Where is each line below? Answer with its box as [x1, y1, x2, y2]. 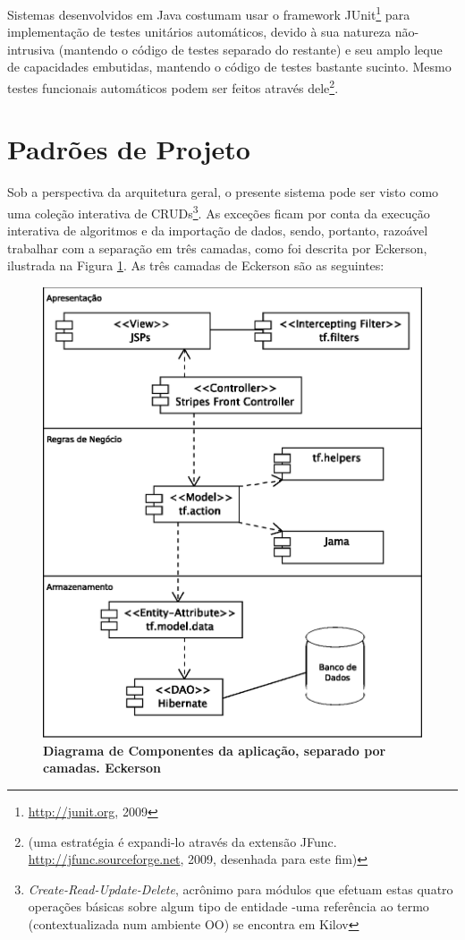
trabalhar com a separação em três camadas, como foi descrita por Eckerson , [7, 238, 427, 257]
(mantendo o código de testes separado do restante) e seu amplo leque [58, 39, 443, 58]
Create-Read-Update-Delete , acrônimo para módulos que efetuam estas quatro [28, 879, 453, 898]
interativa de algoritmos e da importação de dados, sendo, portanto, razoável [7, 221, 428, 240]
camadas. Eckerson [43, 758, 161, 777]
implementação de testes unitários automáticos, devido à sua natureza [7, 22, 391, 41]
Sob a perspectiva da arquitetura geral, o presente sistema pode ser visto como [7, 183, 439, 201]
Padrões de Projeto [7, 131, 250, 167]
